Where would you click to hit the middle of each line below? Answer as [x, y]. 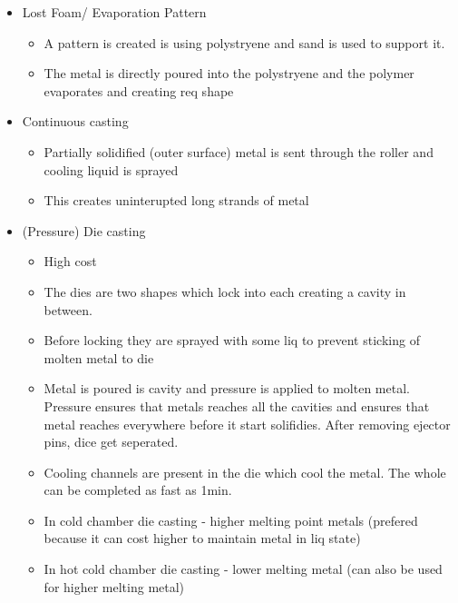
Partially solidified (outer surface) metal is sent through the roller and [239, 151]
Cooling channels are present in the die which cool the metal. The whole [245, 472]
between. [68, 309]
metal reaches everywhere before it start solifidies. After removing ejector [247, 424]
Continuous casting [75, 121]
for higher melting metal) [114, 586]
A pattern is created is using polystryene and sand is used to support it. [244, 42]
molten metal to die [99, 357]
